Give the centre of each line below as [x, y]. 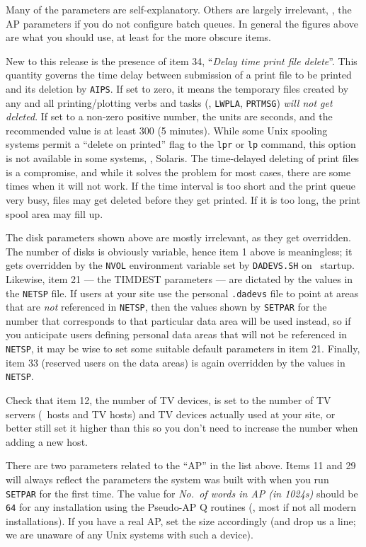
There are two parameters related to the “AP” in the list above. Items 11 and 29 [181, 465]
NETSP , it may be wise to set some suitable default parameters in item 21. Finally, [183, 349]
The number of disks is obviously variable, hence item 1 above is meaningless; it [179, 251]
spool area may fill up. [55, 213]
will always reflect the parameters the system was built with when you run [167, 479]
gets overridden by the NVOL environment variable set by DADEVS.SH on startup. [180, 265]
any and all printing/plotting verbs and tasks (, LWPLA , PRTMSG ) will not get [169, 102]
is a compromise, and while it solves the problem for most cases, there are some [178, 172]
